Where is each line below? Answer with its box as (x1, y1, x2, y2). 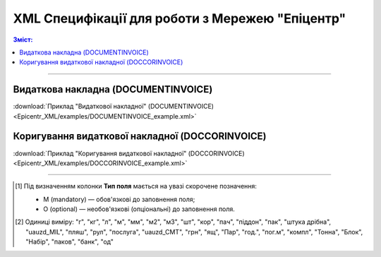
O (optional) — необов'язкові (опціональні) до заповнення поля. (43, 205, 236, 213)
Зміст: (13, 35, 33, 44)
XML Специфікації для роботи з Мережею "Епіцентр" (13, 11, 346, 26)
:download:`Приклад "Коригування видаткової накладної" (13, 149, 187, 157)
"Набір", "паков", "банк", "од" (25, 237, 114, 246)
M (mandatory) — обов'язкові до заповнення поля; (43, 195, 195, 203)
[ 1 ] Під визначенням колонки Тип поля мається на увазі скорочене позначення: (15, 182, 258, 191)
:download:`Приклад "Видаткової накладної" (13, 102, 147, 111)
